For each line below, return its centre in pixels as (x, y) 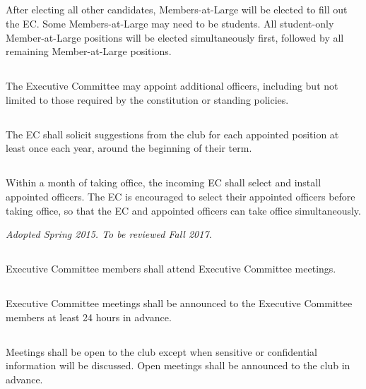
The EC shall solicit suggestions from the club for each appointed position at (172, 134)
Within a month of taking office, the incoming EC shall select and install (164, 182)
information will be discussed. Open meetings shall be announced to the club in (178, 365)
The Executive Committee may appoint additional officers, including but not (172, 86)
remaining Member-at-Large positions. (89, 51)
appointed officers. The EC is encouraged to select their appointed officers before (181, 196)
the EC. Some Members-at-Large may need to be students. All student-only (170, 23)
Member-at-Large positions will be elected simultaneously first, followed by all (175, 37)
